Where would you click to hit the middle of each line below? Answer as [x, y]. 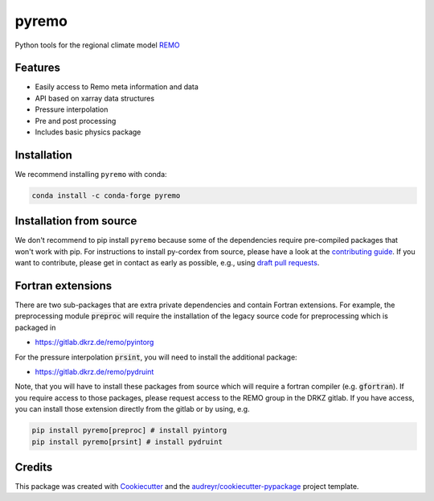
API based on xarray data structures [95, 98]
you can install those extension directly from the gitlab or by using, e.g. [132, 409]
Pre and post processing [76, 121]
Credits [34, 467]
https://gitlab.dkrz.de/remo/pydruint [94, 372]
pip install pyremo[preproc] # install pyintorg [129, 431]
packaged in [35, 327]
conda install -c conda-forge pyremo [106, 195]
